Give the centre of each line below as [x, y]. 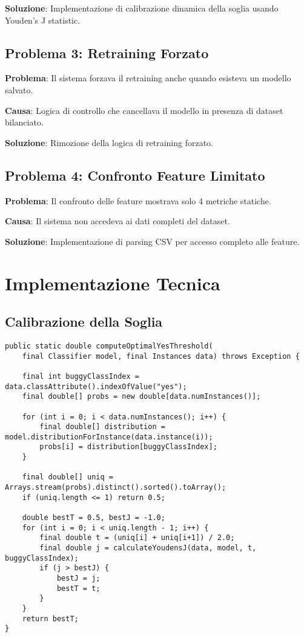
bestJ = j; [78, 579]
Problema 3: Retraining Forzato [107, 52]
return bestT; [50, 619]
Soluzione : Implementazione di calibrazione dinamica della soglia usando [142, 8]
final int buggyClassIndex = [81, 376]
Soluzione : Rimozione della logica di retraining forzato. [109, 142]
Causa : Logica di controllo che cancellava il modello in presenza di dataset [144, 110]
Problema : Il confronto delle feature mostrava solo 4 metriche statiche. [138, 200]
